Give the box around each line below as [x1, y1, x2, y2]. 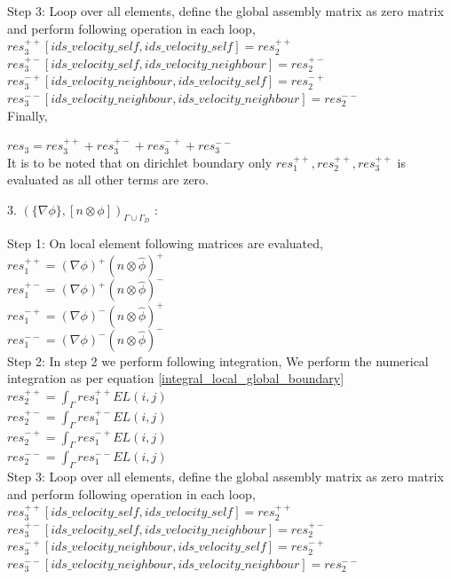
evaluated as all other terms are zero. [7, 170, 209, 189]
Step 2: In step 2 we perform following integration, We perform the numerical [7, 351, 429, 370]
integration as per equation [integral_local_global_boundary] [7, 369, 344, 387]
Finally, [7, 106, 48, 124]
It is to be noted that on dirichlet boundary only [7, 153, 273, 171]
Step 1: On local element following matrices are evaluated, [7, 234, 323, 253]
